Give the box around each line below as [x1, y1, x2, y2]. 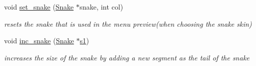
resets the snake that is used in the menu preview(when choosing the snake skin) [4, 18, 252, 29]
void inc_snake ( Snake [4, 35, 74, 46]
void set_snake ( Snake [4, 2, 74, 12]
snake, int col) [79, 2, 123, 12]
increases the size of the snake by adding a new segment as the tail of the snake [4, 52, 250, 62]
